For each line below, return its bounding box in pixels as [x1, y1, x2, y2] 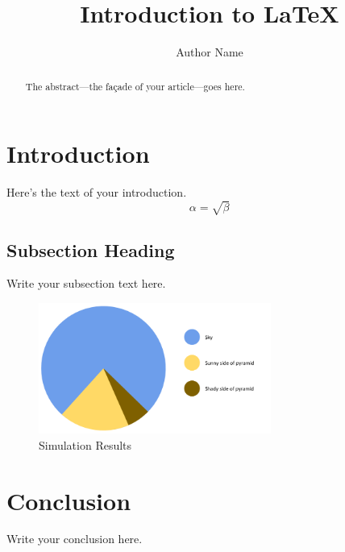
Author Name [176, 44, 243, 60]
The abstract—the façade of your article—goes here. [25, 79, 245, 93]
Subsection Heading [6, 237, 175, 262]
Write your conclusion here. [6, 530, 143, 547]
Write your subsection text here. [6, 275, 166, 292]
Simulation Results [39, 436, 132, 453]
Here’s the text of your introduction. [6, 184, 187, 201]
